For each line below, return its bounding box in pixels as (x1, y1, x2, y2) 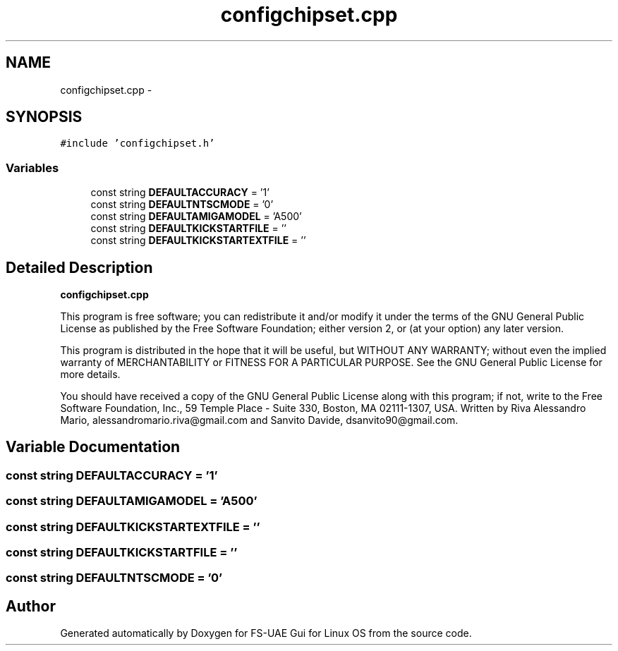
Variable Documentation (6, 438, 181, 456)
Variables (6, 160, 59, 175)
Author (6, 597, 56, 615)
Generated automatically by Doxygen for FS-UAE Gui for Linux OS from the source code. (60, 627, 472, 640)
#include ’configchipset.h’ (60, 138, 215, 150)
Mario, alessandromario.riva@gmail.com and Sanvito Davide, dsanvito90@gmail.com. (60, 414, 459, 427)
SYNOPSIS (6, 108, 83, 126)
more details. (60, 368, 121, 381)
